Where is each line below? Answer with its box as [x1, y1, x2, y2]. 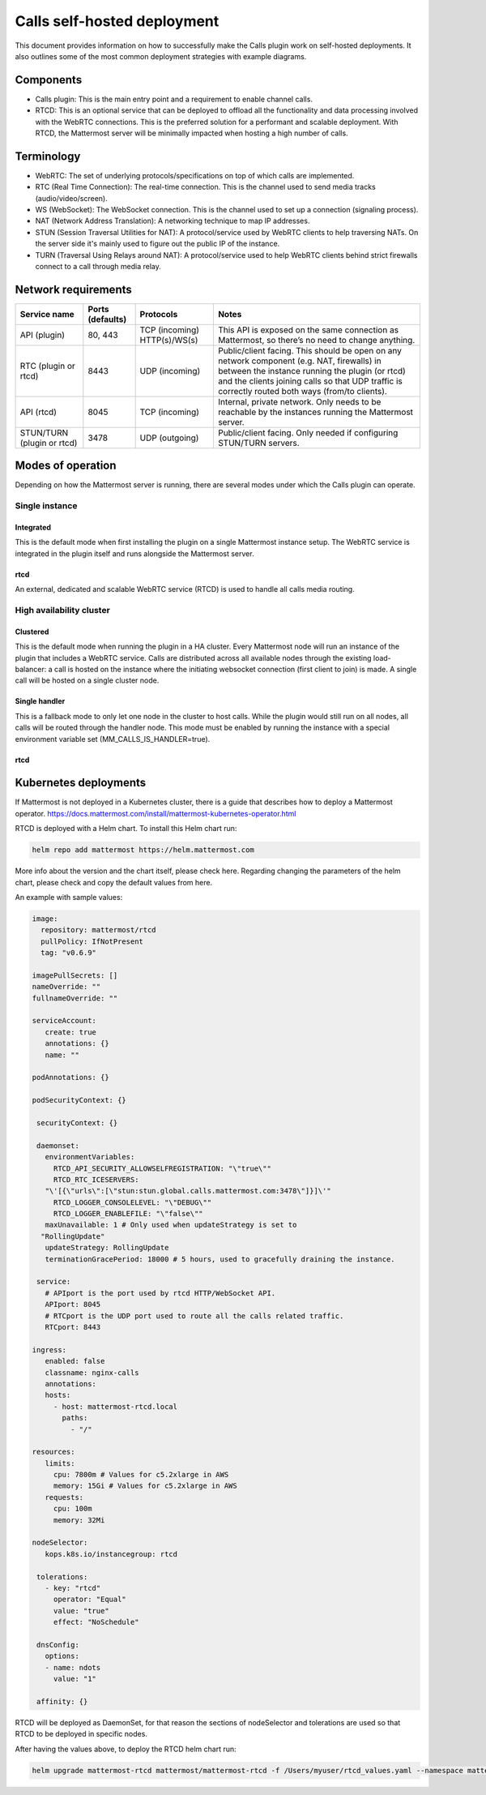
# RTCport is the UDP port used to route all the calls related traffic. [45, 1311, 344, 1321]
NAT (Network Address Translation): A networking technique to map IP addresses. [35, 216, 310, 226]
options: [45, 1651, 80, 1661]
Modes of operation [15, 459, 117, 473]
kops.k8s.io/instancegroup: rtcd [45, 1549, 178, 1558]
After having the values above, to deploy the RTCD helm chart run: [15, 1744, 237, 1754]
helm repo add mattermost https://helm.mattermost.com [32, 846, 254, 855]
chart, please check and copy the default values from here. [15, 877, 213, 887]
